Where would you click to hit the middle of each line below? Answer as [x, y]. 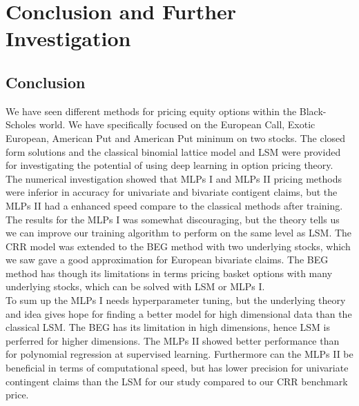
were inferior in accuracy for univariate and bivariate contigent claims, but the [172, 192]
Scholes [21, 124]
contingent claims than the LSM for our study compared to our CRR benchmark [177, 381]
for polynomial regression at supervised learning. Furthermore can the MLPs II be [179, 354]
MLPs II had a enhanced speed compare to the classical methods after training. [174, 205]
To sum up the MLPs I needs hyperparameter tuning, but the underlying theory [176, 300]
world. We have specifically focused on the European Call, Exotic [177, 124]
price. [17, 395]
